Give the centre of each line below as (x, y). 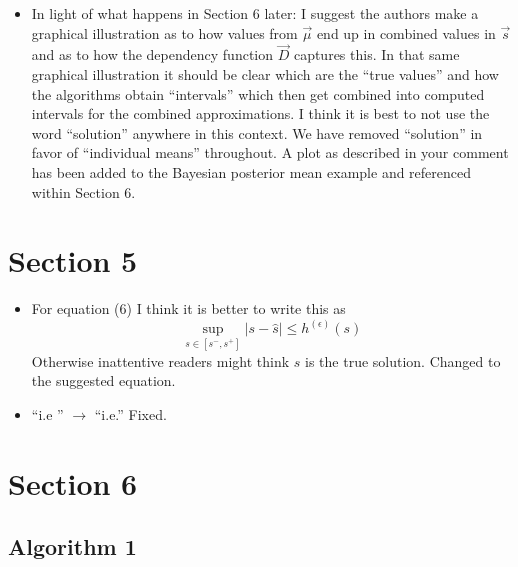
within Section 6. (83, 191)
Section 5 (73, 260)
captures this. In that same (376, 54)
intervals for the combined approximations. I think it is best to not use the (260, 113)
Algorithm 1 (72, 546)
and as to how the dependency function (152, 54)
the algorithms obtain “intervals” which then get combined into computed (258, 93)
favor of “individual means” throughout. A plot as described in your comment (270, 152)
